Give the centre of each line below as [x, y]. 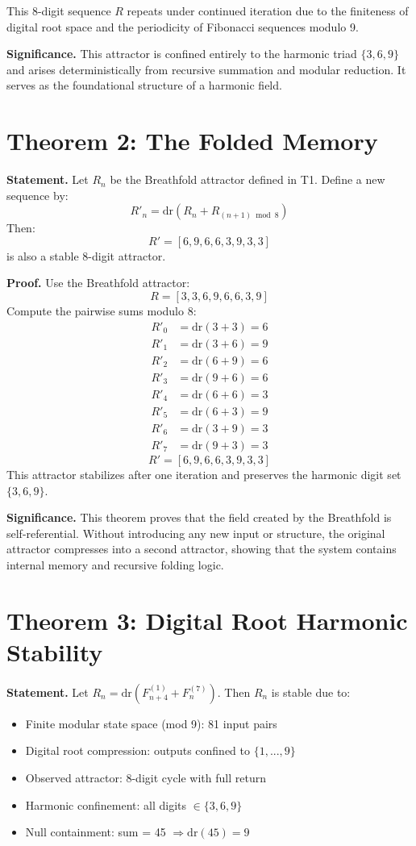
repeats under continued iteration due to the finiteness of [268, 10]
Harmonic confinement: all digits [106, 804]
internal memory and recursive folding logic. [115, 564]
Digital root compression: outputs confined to [137, 750]
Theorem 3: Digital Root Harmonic [207, 620]
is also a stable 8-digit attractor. [86, 255]
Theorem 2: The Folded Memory [192, 141]
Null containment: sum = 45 [96, 832]
